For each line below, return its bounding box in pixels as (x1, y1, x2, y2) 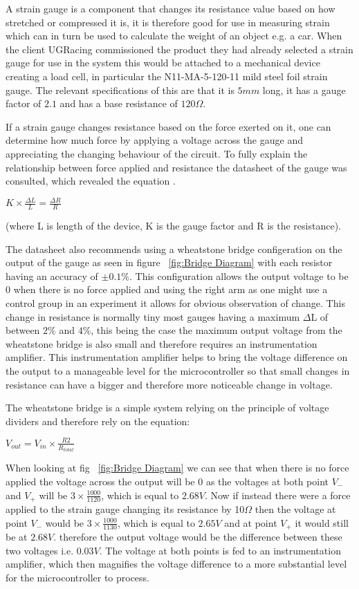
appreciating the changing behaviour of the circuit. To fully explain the (6, 146, 308, 160)
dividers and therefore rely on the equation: (6, 413, 190, 428)
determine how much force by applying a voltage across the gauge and (6, 133, 303, 147)
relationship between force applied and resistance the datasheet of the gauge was (6, 160, 347, 174)
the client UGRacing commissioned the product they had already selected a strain (6, 41, 353, 56)
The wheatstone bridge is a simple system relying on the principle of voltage (6, 400, 329, 415)
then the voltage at (255, 502, 336, 516)
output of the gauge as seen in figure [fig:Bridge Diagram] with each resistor (6, 255, 333, 270)
